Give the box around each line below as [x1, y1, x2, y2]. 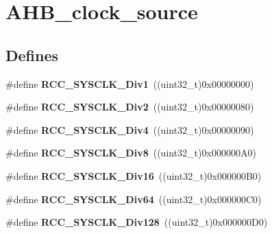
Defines [5, 44, 59, 65]
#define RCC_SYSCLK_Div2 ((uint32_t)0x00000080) [5, 100, 254, 114]
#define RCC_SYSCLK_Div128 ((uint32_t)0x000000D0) [5, 215, 268, 229]
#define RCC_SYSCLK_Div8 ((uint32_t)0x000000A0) [5, 145, 256, 160]
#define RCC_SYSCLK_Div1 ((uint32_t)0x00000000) [5, 76, 254, 91]
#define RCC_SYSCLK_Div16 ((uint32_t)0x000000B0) [5, 168, 262, 183]
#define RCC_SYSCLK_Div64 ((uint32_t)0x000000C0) [5, 191, 262, 206]
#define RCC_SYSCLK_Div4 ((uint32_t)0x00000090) [5, 122, 254, 137]
